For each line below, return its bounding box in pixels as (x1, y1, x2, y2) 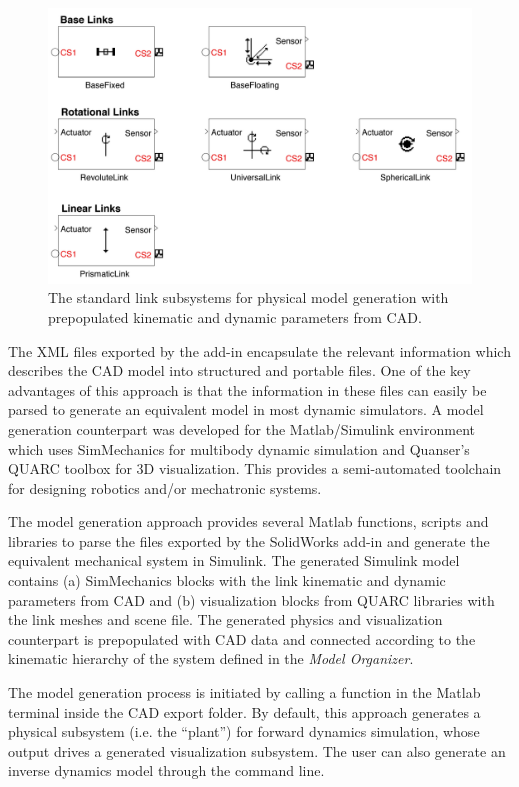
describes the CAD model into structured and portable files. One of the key (8, 360, 471, 381)
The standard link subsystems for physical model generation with (48, 287, 449, 308)
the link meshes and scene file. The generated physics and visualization (8, 609, 443, 630)
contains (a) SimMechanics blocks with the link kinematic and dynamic (8, 570, 446, 591)
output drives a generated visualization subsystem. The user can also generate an (8, 740, 506, 761)
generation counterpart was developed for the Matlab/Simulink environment (8, 418, 475, 439)
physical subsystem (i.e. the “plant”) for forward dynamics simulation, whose (8, 721, 480, 742)
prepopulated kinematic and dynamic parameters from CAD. (48, 306, 422, 327)
